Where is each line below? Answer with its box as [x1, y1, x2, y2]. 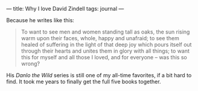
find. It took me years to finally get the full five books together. [6, 78, 161, 85]
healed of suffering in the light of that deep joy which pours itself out [21, 41, 192, 48]
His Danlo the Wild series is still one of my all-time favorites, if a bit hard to [6, 72, 192, 78]
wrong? [21, 60, 40, 67]
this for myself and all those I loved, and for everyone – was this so [21, 54, 187, 60]
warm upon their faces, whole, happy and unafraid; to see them [21, 35, 179, 41]
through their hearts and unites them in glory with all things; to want [21, 47, 190, 54]
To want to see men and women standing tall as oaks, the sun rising [21, 28, 190, 35]
